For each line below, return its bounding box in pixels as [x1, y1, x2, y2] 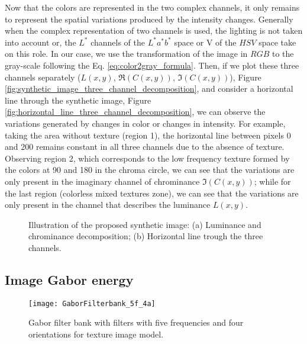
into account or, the [5, 36, 76, 48]
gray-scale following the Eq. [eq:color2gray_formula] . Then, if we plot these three [5, 59, 299, 71]
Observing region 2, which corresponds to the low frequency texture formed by [5, 152, 290, 164]
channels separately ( [5, 70, 81, 83]
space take [258, 36, 296, 48]
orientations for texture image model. [28, 327, 164, 340]
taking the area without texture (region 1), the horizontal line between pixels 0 [5, 128, 291, 141]
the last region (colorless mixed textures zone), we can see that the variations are [5, 187, 299, 199]
